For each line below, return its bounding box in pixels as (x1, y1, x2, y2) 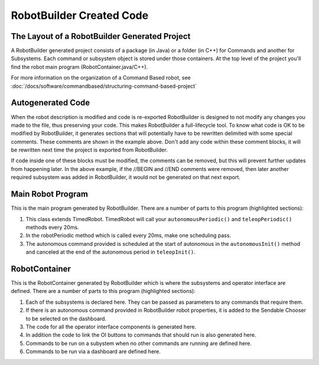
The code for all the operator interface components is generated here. (25, 323, 197, 330)
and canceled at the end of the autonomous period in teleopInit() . (25, 248, 196, 256)
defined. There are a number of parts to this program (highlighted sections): (11, 288, 196, 295)
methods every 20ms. (25, 223, 79, 231)
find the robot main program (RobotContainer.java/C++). (11, 63, 148, 70)
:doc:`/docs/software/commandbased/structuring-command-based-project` (11, 83, 197, 90)
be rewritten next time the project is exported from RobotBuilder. (11, 146, 168, 153)
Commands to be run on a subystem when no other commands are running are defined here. (25, 340, 252, 347)
